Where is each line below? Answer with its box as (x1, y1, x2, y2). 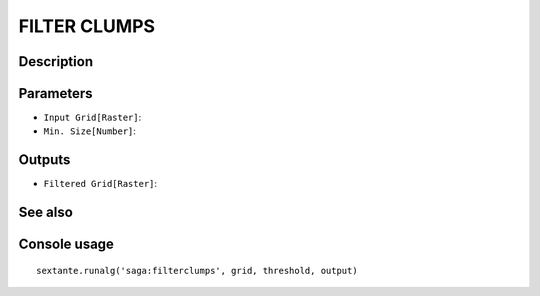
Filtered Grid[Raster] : (43, 178, 158, 190)
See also (18, 204, 74, 221)
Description (18, 53, 94, 70)
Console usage (18, 236, 115, 253)
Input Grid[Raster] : (43, 111, 142, 124)
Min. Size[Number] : (43, 125, 137, 137)
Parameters (18, 85, 93, 102)
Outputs (18, 151, 71, 169)
